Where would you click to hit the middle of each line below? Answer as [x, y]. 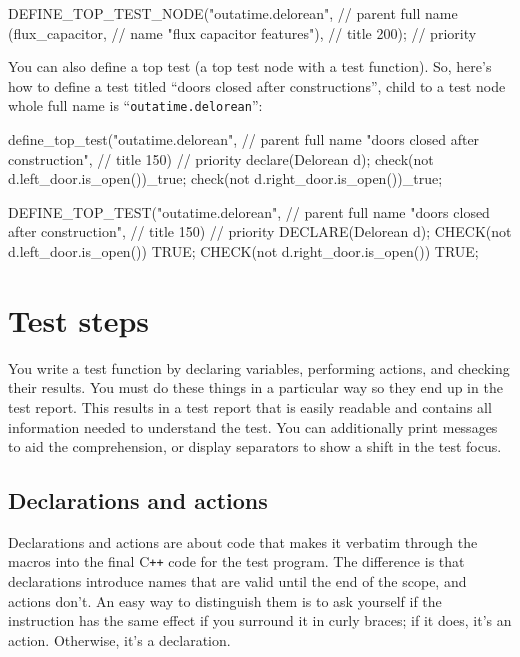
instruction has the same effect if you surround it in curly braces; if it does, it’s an [260, 620]
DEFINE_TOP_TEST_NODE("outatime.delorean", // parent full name [233, 13]
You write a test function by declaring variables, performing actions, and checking [259, 367]
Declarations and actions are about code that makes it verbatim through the [243, 541]
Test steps [79, 319]
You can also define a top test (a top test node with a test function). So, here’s [250, 66]
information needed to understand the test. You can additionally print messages [253, 426]
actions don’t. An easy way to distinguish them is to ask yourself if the [225, 600]
